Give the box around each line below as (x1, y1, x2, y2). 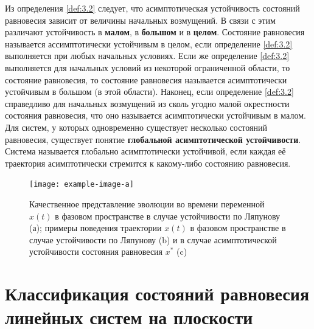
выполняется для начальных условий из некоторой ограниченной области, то (5, 61, 290, 74)
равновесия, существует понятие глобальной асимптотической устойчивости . (5, 133, 301, 145)
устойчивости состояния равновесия (29, 245, 163, 258)
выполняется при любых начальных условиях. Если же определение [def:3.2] (5, 49, 290, 62)
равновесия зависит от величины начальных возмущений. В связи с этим (5, 13, 276, 26)
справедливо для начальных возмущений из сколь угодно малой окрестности (5, 97, 290, 109)
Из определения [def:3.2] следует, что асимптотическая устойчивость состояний (5, 2, 300, 14)
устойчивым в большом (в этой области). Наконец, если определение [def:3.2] (5, 85, 294, 98)
